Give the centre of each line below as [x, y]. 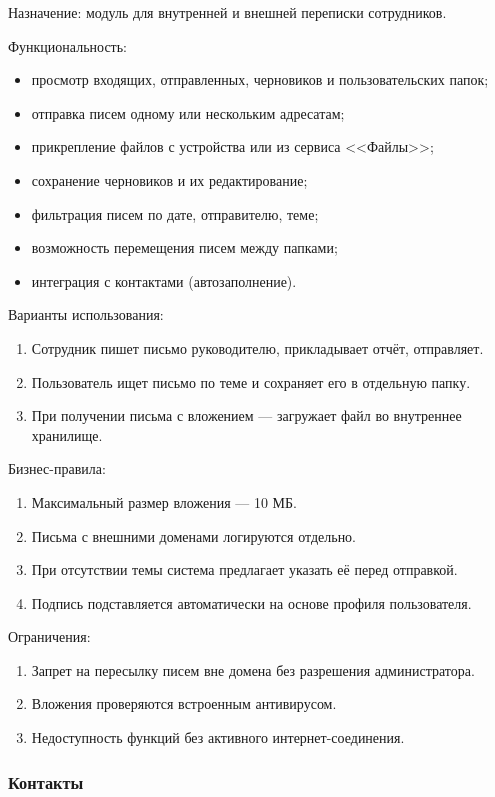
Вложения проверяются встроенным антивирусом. [184, 703]
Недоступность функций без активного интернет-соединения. [218, 737]
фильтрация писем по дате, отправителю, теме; [175, 213]
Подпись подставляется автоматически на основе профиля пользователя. [251, 602]
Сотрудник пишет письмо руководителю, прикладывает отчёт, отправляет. [257, 347]
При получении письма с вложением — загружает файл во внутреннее [246, 415]
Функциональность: [67, 45]
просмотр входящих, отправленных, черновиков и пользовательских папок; [260, 79]
